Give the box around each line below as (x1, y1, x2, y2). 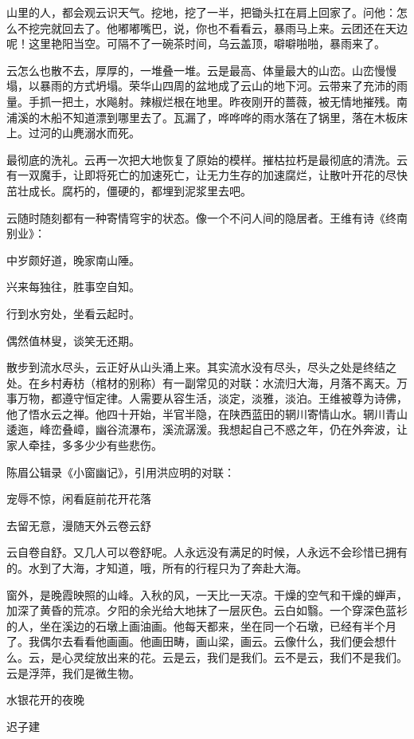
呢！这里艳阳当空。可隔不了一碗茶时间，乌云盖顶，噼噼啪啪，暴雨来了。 (6, 35, 385, 52)
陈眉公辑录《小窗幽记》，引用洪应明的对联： (6, 463, 235, 480)
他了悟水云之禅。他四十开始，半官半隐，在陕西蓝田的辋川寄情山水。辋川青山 (6, 405, 408, 422)
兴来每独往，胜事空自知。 (6, 278, 140, 295)
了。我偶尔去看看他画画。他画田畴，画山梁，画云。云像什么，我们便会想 (6, 633, 385, 650)
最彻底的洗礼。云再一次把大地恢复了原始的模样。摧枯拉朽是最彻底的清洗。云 (6, 151, 408, 167)
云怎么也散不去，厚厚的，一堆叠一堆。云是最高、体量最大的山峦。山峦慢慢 (6, 61, 396, 78)
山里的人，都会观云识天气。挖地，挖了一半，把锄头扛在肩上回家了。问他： (6, 4, 396, 20)
